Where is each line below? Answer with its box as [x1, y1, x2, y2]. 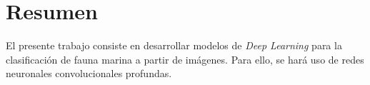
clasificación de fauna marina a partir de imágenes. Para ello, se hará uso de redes [6, 51, 364, 66]
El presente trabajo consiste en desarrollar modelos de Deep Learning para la [6, 38, 342, 53]
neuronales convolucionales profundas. [6, 66, 172, 81]
